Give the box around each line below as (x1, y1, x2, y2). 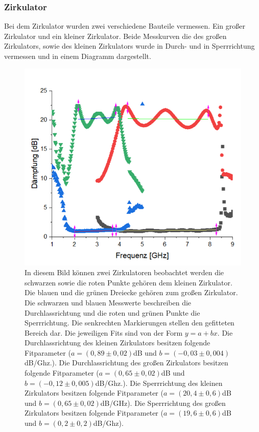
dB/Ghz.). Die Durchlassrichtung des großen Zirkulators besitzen (25, 357, 228, 368)
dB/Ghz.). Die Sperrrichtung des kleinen (95, 377, 223, 388)
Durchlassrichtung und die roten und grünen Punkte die (25, 307, 200, 318)
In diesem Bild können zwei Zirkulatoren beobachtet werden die (25, 267, 224, 278)
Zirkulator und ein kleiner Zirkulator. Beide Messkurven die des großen (4, 30, 227, 41)
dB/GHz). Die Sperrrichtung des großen (100, 397, 226, 408)
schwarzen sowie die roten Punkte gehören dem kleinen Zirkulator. (25, 277, 232, 287)
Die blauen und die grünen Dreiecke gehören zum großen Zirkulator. (25, 287, 238, 298)
